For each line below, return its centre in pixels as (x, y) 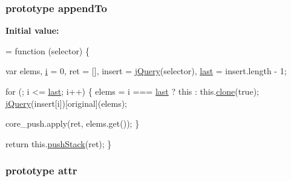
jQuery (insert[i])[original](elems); (66, 103)
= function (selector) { (47, 50)
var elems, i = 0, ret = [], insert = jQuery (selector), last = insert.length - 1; (146, 71)
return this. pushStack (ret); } (59, 143)
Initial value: (32, 30)
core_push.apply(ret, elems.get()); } (73, 123)
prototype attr (41, 170)
